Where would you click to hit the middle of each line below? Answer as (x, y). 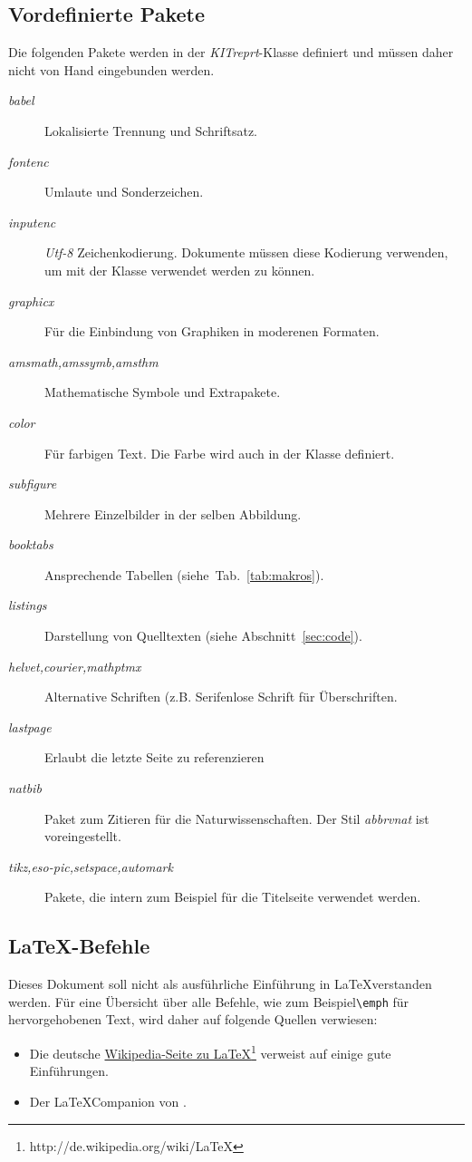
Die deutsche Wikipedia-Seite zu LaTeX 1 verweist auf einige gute (210, 1052)
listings (28, 605)
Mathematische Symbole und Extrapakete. (163, 392)
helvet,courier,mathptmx (75, 666)
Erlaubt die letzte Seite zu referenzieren (154, 757)
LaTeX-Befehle (79, 946)
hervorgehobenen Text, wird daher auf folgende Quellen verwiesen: (193, 1019)
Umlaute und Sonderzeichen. (124, 192)
